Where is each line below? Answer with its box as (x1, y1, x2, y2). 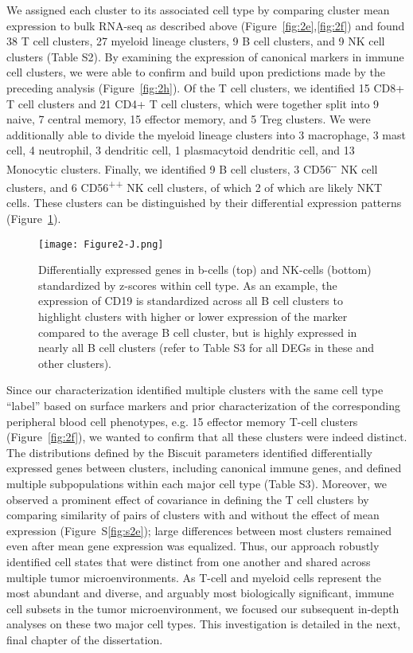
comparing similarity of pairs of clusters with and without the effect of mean (6, 506, 380, 523)
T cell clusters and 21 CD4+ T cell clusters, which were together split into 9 (6, 95, 380, 111)
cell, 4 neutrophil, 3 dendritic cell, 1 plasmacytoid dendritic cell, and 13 (6, 142, 355, 158)
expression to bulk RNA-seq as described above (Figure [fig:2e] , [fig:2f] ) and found (6, 17, 405, 33)
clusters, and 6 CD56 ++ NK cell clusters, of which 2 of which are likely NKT (6, 177, 383, 195)
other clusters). (38, 354, 112, 371)
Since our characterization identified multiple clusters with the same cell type (6, 381, 384, 398)
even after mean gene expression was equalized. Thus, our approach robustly (6, 538, 380, 554)
